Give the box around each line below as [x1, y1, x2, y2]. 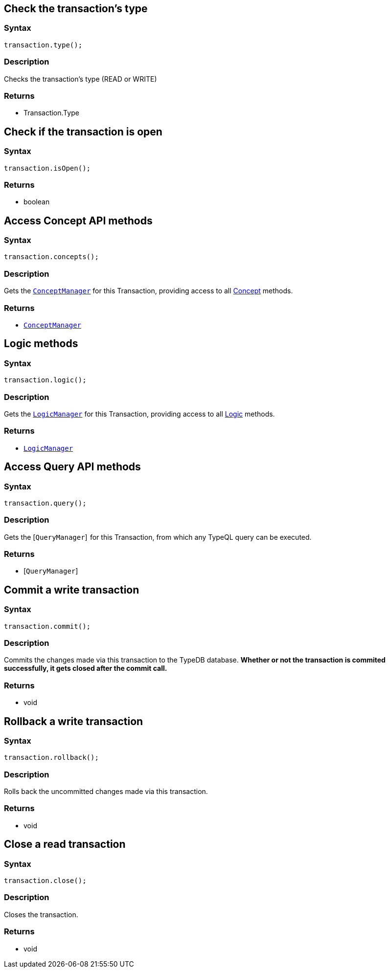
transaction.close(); [4, 877, 87, 885]
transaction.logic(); [4, 376, 87, 384]
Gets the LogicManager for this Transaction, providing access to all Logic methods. [4, 409, 275, 418]
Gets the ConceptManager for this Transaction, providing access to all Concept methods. [4, 287, 293, 295]
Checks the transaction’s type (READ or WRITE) [4, 74, 157, 83]
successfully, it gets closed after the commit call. [4, 664, 167, 673]
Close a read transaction [4, 838, 126, 851]
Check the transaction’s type [4, 2, 148, 15]
